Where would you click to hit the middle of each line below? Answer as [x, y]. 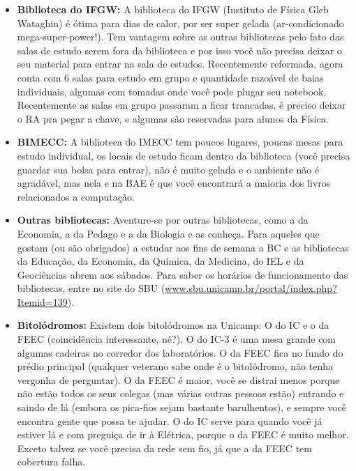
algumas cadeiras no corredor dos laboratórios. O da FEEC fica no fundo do [180, 352]
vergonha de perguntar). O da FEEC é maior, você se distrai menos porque [178, 379]
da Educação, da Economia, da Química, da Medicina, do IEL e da [161, 261]
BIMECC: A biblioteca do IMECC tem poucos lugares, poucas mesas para [180, 142]
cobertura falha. [51, 462]
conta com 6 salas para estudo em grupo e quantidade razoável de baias [170, 77]
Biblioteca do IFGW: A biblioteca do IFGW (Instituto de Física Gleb [173, 9]
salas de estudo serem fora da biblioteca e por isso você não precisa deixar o [179, 50]
